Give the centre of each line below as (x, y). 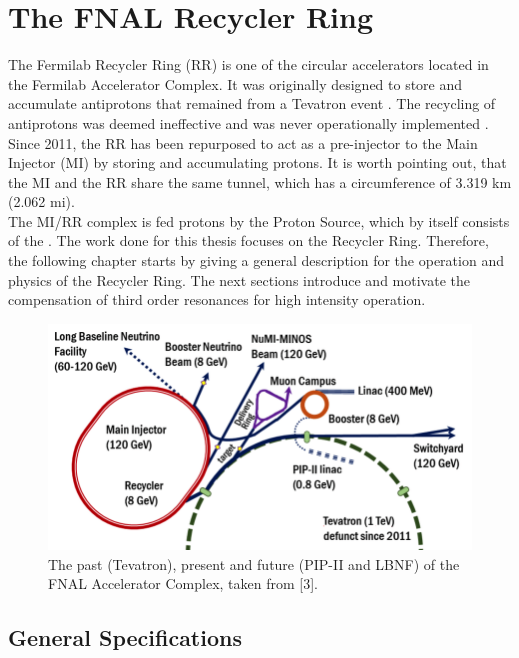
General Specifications (125, 637)
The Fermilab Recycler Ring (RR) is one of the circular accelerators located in (248, 64)
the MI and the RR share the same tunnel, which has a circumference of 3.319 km (260, 181)
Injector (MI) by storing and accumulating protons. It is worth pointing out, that (257, 162)
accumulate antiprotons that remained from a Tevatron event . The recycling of (252, 103)
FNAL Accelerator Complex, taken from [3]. (183, 583)
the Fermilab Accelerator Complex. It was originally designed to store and (235, 83)
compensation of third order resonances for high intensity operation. (217, 299)
